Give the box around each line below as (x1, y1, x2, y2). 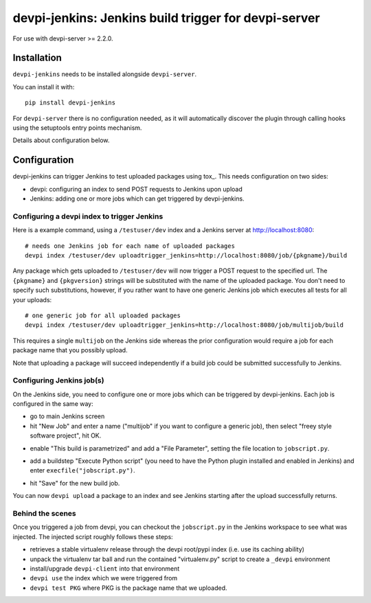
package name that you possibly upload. (12, 346, 128, 354)
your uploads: (12, 295, 52, 304)
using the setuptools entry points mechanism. (12, 124, 142, 132)
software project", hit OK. (30, 431, 102, 440)
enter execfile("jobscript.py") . (30, 466, 135, 475)
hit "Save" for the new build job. (30, 479, 120, 487)
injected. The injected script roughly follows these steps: (12, 532, 173, 541)
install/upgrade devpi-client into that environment (30, 564, 180, 573)
